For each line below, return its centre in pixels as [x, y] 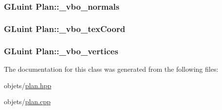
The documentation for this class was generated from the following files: [111, 69]
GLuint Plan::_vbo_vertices [61, 51]
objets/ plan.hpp [28, 85]
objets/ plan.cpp [27, 102]
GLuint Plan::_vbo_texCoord [65, 28]
